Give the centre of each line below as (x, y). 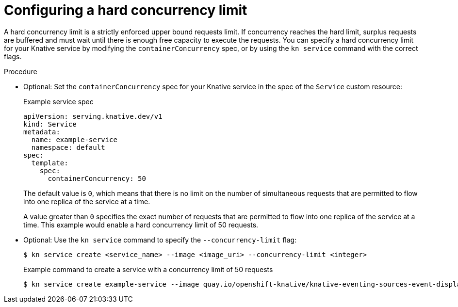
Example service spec (58, 101)
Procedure (21, 71)
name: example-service (74, 139)
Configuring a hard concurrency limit (126, 10)
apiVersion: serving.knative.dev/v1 (93, 116)
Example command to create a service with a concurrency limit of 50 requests (148, 269)
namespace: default (68, 147)
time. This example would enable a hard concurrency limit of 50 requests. (141, 225)
